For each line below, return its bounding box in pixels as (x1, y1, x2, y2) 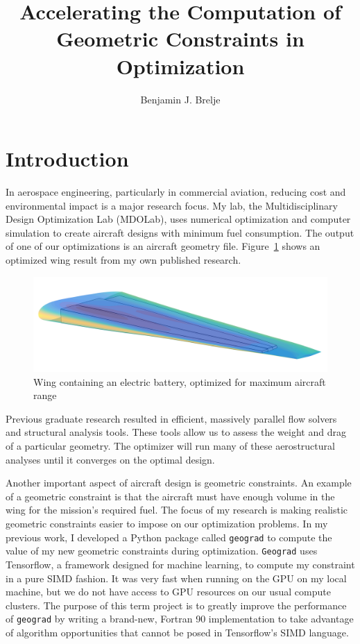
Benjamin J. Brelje (140, 92, 221, 106)
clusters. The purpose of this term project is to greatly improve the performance (6, 598, 347, 612)
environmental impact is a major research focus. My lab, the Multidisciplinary (6, 198, 338, 212)
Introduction (6, 144, 129, 173)
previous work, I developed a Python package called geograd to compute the (6, 529, 332, 544)
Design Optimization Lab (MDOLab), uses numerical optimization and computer (6, 212, 351, 226)
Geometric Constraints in (56, 24, 305, 53)
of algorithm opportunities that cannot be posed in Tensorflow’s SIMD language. (6, 625, 349, 639)
